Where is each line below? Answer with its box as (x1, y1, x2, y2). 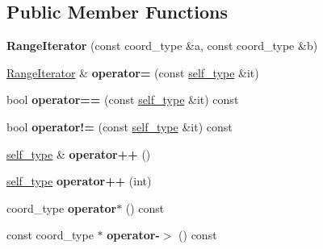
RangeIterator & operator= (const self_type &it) (6, 64, 259, 81)
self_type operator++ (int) (6, 172, 152, 189)
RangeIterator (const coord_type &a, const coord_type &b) (6, 37, 318, 54)
